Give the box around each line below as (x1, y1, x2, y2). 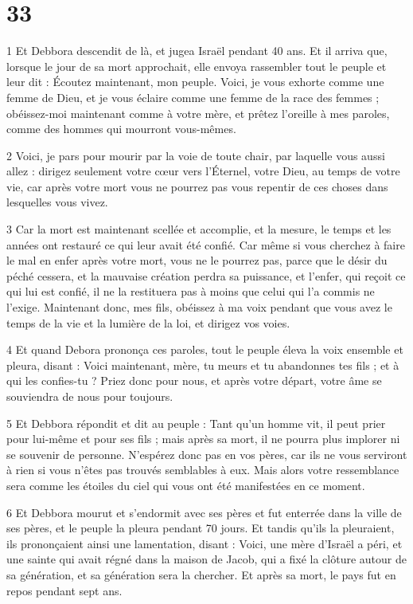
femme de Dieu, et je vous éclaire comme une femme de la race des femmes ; (6, 88, 380, 105)
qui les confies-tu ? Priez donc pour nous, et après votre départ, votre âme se (6, 372, 382, 389)
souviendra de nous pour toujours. (6, 388, 173, 404)
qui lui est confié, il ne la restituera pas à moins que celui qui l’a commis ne (6, 283, 375, 300)
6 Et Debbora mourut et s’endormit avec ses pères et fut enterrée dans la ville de (6, 504, 402, 520)
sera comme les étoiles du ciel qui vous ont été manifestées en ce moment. (6, 477, 365, 493)
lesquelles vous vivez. (6, 194, 108, 210)
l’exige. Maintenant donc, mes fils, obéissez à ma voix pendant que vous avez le (6, 299, 392, 316)
